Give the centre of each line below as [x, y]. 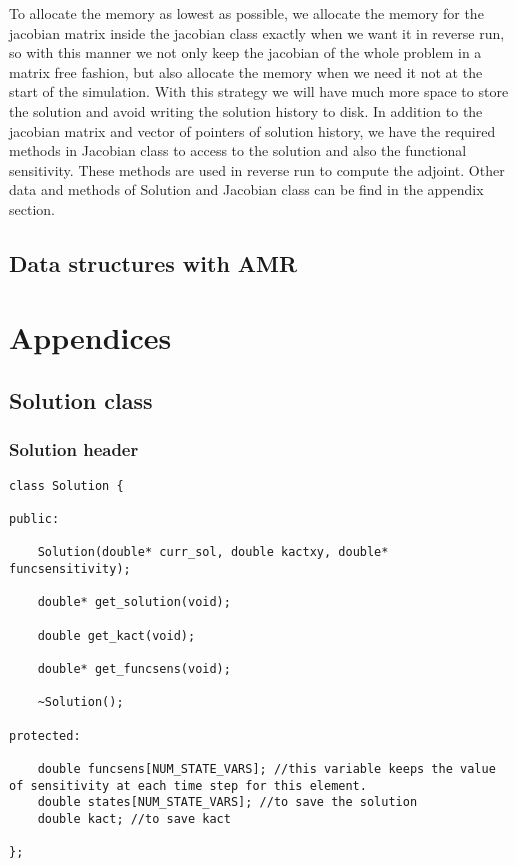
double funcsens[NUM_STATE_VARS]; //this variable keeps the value [266, 768]
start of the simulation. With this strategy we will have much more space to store [259, 91]
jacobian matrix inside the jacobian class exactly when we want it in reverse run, [257, 32]
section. [32, 208]
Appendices [90, 336]
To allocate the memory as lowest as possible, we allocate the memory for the [246, 13]
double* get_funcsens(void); [134, 668]
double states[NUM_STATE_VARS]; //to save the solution [227, 802]
